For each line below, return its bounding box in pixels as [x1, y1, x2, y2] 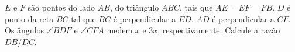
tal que [71, 12, 96, 25]
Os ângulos [5, 24, 44, 36]
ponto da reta [5, 12, 54, 25]
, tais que [179, 1, 213, 13]
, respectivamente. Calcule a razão [157, 24, 280, 36]
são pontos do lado [28, 1, 95, 13]
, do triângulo [109, 1, 159, 13]
